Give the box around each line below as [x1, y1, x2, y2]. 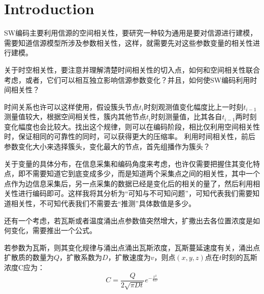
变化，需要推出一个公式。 [11, 225, 96, 236]
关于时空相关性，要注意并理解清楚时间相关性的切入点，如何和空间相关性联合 [4, 64, 260, 75]
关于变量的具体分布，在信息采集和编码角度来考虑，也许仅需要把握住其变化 [4, 158, 253, 169]
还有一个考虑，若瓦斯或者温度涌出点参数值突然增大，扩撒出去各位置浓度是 [4, 215, 253, 225]
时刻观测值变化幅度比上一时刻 [144, 101, 244, 112]
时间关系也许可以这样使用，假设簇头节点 [4, 101, 139, 112]
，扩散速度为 [108, 252, 151, 263]
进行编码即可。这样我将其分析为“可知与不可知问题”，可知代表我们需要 [18, 188, 253, 199]
